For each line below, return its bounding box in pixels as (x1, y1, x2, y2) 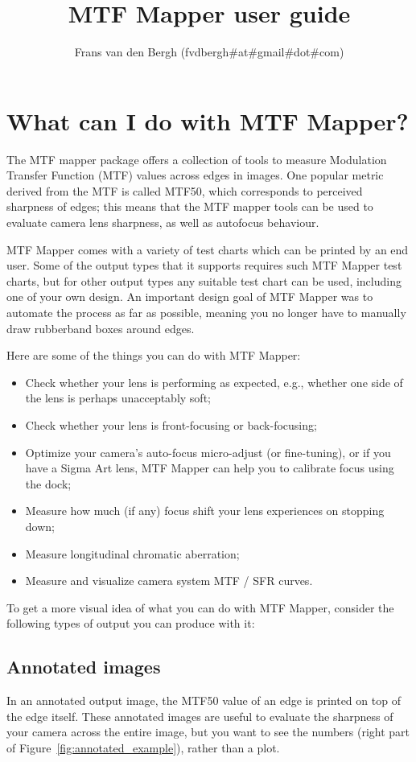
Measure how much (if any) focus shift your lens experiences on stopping (25, 502, 385, 519)
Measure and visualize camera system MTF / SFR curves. (25, 572, 313, 589)
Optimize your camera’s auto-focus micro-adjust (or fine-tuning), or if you (25, 443, 391, 460)
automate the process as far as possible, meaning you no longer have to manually (6, 304, 406, 320)
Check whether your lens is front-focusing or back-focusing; (25, 416, 317, 433)
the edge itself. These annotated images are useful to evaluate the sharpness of (6, 707, 393, 724)
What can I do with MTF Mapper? (6, 104, 409, 137)
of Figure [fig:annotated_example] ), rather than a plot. (6, 739, 280, 756)
